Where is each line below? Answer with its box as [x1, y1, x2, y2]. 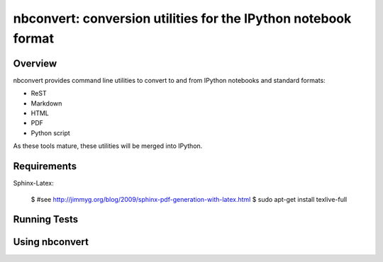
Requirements [13, 160, 77, 173]
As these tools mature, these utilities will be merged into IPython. [13, 142, 203, 150]
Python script [30, 128, 70, 137]
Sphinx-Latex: [13, 179, 55, 188]
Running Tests [13, 213, 78, 226]
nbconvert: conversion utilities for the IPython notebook [13, 11, 352, 26]
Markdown [30, 99, 62, 108]
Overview [13, 57, 57, 69]
